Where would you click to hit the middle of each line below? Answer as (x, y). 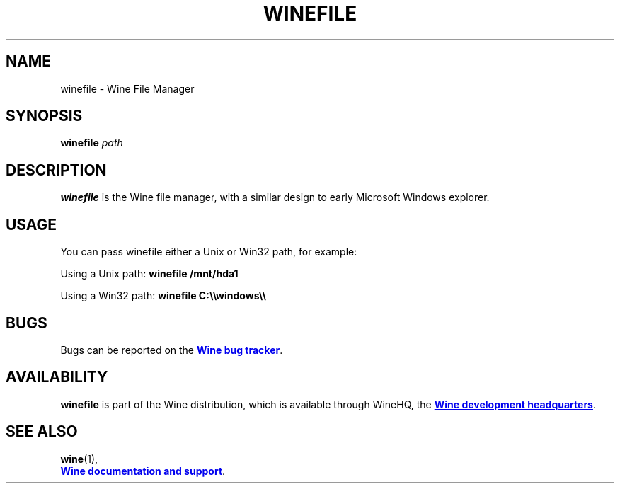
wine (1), (79, 459)
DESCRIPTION (56, 170)
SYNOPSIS (44, 116)
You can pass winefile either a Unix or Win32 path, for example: (209, 252)
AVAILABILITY (57, 377)
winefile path (92, 143)
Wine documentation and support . (143, 471)
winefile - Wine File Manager (127, 88)
